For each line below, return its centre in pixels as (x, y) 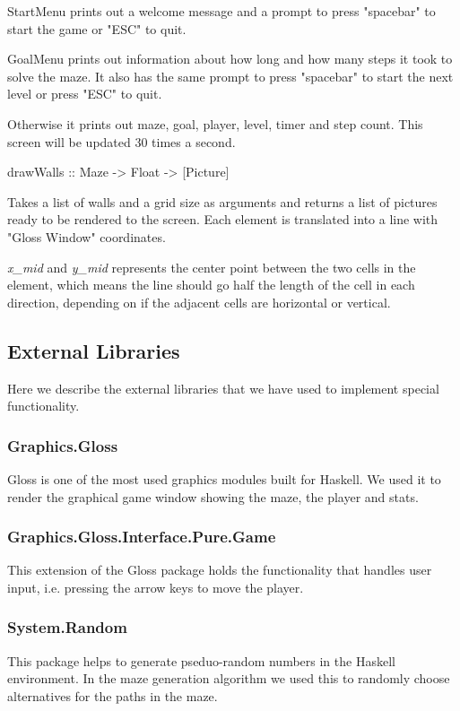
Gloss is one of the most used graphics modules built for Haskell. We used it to (224, 478)
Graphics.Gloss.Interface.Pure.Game (142, 537)
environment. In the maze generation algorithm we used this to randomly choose (229, 678)
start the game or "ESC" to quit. (97, 28)
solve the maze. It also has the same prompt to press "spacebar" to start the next (230, 76)
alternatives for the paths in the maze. (113, 695)
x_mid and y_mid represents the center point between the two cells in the (212, 267)
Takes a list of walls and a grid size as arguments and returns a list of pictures (222, 201)
